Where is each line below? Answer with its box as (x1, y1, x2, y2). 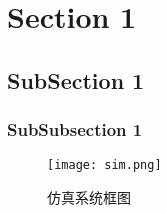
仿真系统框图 (47, 187, 131, 208)
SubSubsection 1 (7, 117, 143, 142)
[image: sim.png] (47, 158, 162, 173)
